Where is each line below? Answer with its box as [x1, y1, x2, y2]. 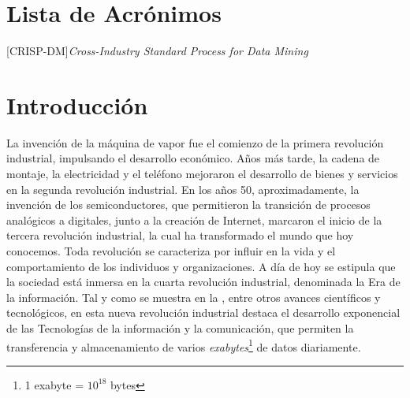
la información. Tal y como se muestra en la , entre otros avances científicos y [6, 288, 381, 305]
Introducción [6, 88, 148, 121]
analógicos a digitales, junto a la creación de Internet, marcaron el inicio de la [6, 211, 382, 228]
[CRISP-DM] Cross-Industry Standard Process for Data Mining [6, 43, 308, 59]
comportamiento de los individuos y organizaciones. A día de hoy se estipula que [6, 258, 396, 274]
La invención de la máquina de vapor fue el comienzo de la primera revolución [6, 134, 384, 151]
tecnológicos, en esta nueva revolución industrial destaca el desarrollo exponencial [6, 304, 401, 321]
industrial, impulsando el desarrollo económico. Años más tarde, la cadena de [6, 150, 380, 166]
